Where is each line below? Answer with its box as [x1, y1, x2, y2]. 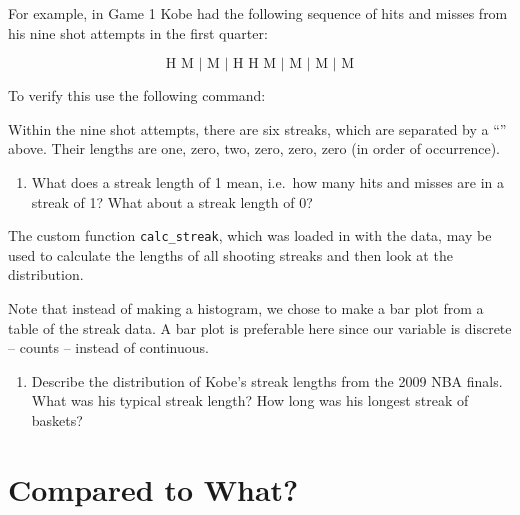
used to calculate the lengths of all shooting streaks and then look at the [8, 244, 453, 265]
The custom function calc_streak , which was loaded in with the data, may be [8, 225, 492, 246]
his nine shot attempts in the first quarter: [8, 22, 268, 43]
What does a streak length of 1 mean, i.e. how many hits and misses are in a [31, 171, 505, 192]
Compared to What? [8, 468, 299, 509]
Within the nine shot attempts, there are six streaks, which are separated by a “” [8, 118, 507, 139]
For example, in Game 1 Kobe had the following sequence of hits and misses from [8, 3, 508, 23]
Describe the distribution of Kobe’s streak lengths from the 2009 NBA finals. [31, 370, 503, 391]
